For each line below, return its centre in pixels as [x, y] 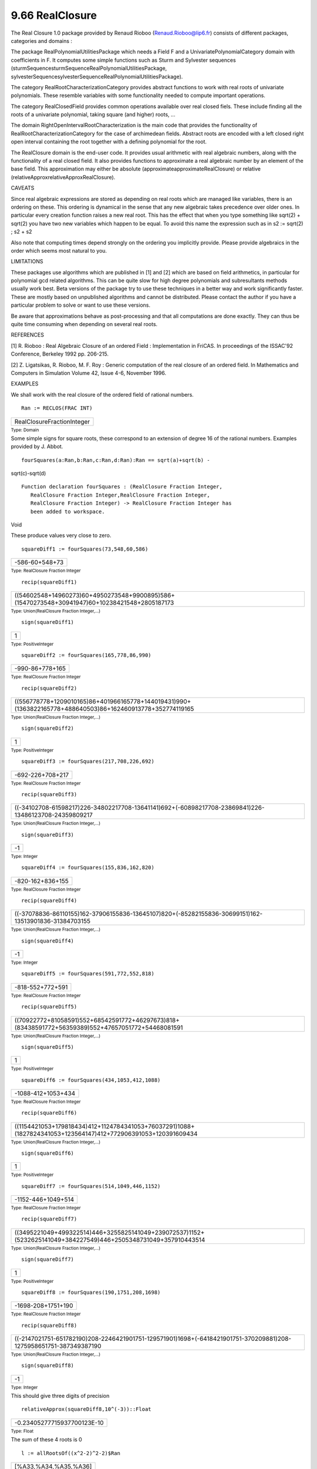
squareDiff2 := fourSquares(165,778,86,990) [87, 655]
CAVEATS [23, 188]
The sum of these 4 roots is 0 [46, 1440]
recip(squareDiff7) [49, 1219]
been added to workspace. [68, 512]
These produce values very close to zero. [61, 535]
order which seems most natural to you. [59, 250]
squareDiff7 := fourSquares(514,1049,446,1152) [91, 1186]
